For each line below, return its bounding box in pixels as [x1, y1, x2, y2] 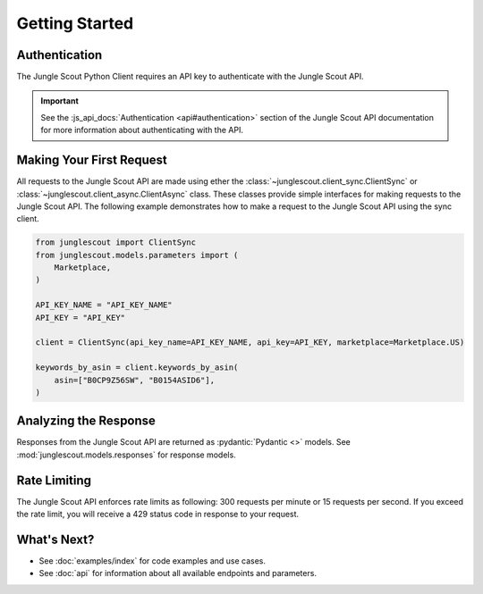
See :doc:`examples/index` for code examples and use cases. [38, 556, 267, 566]
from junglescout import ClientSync [35, 238, 197, 247]
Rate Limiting [16, 473, 91, 488]
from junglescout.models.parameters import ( [35, 250, 239, 260]
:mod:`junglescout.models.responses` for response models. [16, 449, 236, 460]
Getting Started [16, 13, 134, 33]
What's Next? [16, 531, 95, 547]
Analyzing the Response [16, 414, 157, 429]
